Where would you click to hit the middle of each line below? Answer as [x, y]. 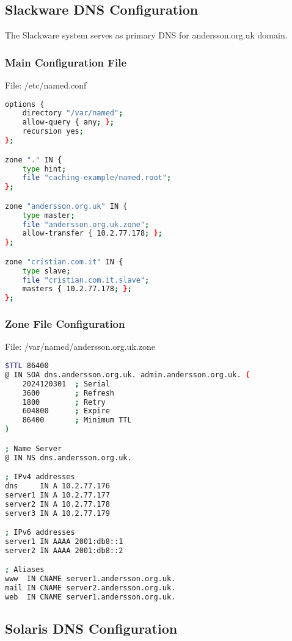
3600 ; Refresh [68, 393]
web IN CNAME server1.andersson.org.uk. [90, 597]
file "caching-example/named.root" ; [97, 178]
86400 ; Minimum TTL [77, 420]
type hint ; [44, 169]
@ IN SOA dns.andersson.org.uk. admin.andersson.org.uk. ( [127, 375]
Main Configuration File [66, 62]
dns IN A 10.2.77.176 [57, 486]
